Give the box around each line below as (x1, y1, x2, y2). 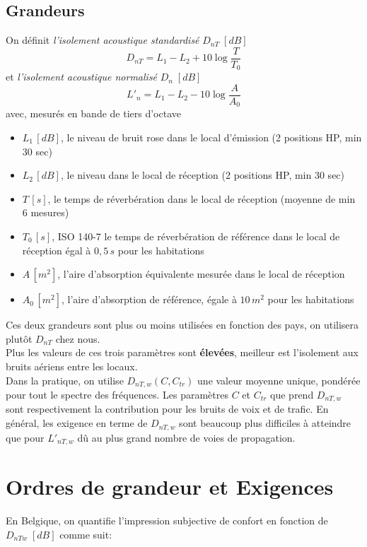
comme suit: (59, 527, 112, 541)
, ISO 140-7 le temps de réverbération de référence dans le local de (52, 228, 340, 243)
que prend (270, 387, 314, 401)
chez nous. (55, 331, 100, 346)
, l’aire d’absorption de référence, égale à (61, 292, 237, 307)
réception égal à (22, 242, 91, 257)
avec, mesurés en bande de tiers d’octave (6, 106, 181, 121)
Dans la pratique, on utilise (6, 372, 124, 387)
